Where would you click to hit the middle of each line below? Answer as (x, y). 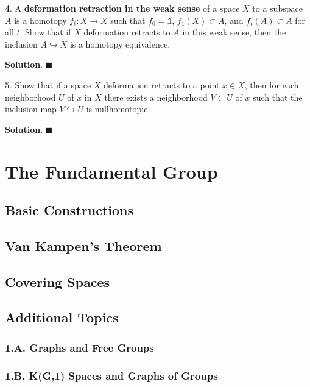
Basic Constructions (69, 210)
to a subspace (277, 8)
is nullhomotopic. (118, 109)
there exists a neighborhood (156, 97)
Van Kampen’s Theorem (83, 245)
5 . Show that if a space (48, 84)
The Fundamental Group (111, 171)
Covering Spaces (58, 281)
